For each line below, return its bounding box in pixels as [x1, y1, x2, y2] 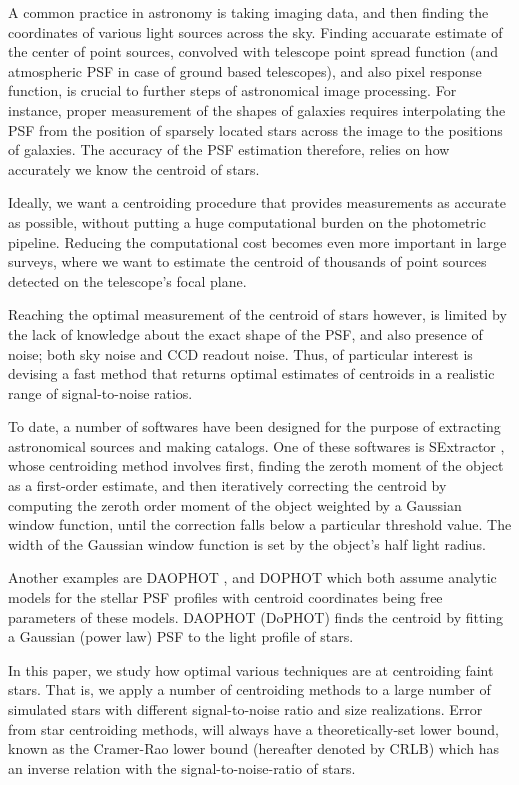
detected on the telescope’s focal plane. [8, 270, 247, 291]
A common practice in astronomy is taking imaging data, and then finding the [8, 2, 489, 22]
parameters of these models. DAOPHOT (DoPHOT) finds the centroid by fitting [8, 606, 504, 627]
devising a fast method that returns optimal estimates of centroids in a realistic [8, 363, 495, 384]
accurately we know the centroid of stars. [8, 158, 260, 179]
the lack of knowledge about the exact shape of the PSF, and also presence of [8, 323, 483, 344]
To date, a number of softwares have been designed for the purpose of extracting [8, 416, 501, 437]
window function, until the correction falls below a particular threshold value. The [8, 514, 512, 535]
